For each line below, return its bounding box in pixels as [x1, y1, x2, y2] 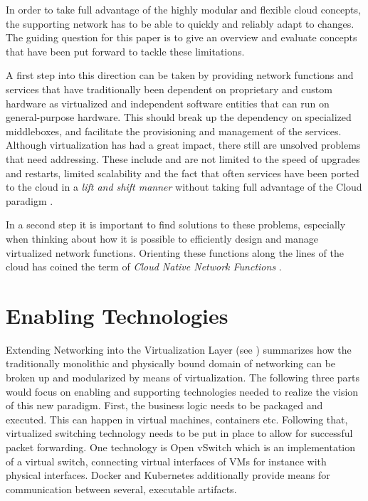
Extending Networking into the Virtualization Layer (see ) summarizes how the [6, 342, 352, 357]
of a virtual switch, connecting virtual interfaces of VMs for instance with [6, 453, 327, 468]
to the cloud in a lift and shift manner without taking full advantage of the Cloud [6, 179, 362, 194]
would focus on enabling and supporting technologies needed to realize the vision [6, 384, 359, 399]
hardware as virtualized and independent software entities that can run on [6, 95, 330, 110]
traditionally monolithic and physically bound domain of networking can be [6, 356, 336, 371]
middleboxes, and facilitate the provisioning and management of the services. [6, 123, 342, 138]
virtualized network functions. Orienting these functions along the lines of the [6, 245, 344, 260]
